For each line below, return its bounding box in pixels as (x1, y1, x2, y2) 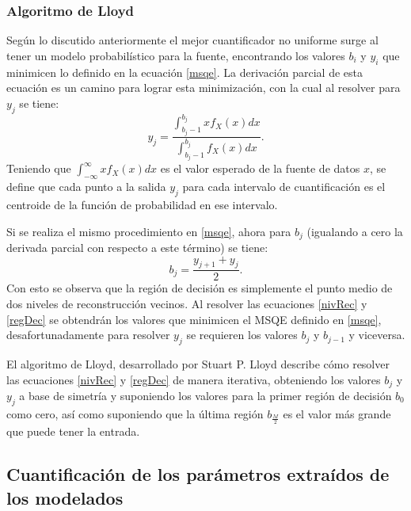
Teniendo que (6, 160, 71, 177)
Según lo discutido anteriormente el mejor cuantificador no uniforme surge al (6, 32, 379, 48)
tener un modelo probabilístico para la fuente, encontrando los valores (6, 47, 345, 63)
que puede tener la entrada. (6, 423, 140, 440)
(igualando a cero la (306, 223, 403, 239)
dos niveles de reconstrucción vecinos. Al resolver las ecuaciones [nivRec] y (6, 296, 367, 311)
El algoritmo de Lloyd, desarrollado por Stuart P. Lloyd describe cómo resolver (6, 355, 390, 372)
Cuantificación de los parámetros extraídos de (6, 462, 390, 486)
